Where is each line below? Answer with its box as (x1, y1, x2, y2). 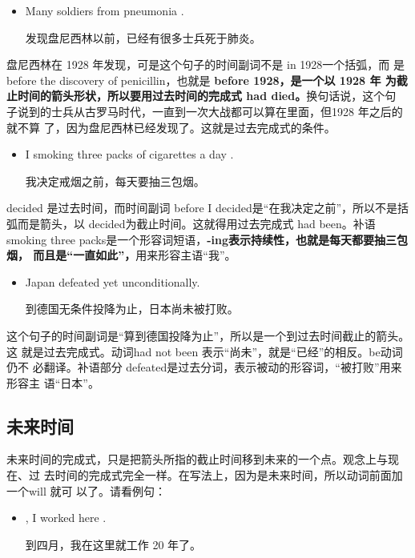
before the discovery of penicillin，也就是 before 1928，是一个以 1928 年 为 (6, 71, 397, 88)
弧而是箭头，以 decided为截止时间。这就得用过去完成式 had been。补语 (6, 215, 376, 231)
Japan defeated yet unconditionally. (25, 273, 200, 290)
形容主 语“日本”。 (6, 374, 99, 391)
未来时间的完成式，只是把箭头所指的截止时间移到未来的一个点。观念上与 (6, 451, 388, 468)
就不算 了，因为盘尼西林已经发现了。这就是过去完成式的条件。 (6, 118, 336, 135)
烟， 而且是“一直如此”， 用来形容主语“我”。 (6, 247, 236, 263)
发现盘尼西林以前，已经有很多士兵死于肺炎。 (25, 29, 261, 46)
